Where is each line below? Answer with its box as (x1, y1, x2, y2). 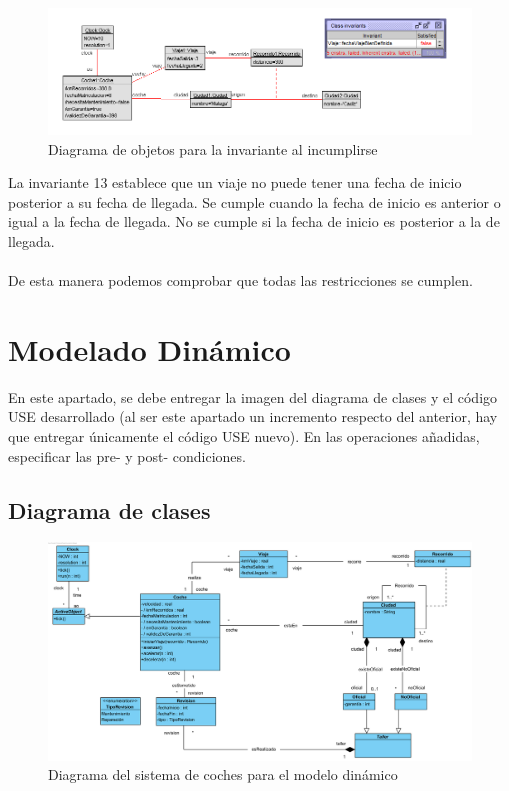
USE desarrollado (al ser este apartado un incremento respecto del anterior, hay (8, 406, 498, 427)
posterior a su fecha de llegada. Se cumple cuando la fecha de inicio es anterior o (8, 191, 501, 212)
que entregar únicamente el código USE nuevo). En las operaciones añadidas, (8, 426, 480, 447)
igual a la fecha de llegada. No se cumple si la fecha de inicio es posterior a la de (8, 211, 500, 232)
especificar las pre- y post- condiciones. (8, 445, 246, 466)
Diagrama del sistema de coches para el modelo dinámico (48, 764, 398, 785)
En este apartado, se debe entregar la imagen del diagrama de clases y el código (8, 386, 498, 407)
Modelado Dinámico (8, 328, 291, 369)
